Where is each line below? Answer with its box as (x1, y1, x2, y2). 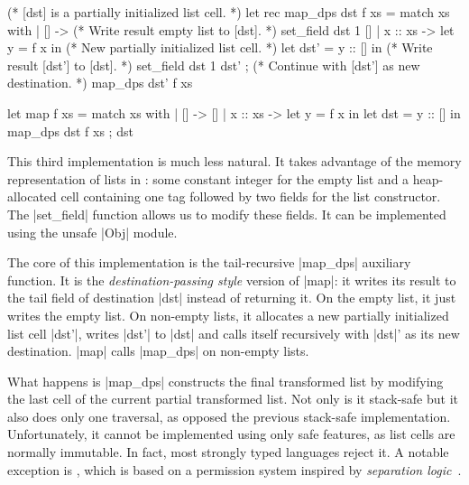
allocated (7, 187, 57, 206)
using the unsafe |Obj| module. (7, 222, 178, 241)
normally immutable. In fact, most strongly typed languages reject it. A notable (7, 443, 449, 462)
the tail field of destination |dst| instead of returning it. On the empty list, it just (7, 288, 456, 307)
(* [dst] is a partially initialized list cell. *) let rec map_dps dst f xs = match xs (7, 3, 450, 21)
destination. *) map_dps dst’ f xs (7, 73, 193, 92)
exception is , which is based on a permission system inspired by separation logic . (7, 460, 462, 479)
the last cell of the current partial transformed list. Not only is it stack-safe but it (7, 389, 458, 408)
